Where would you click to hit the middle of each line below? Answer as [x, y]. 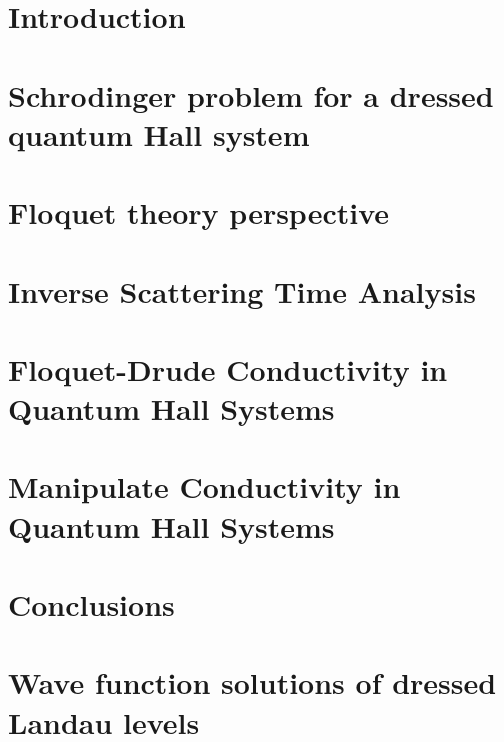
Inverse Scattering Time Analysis [242, 290]
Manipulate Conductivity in [204, 486]
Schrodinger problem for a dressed [251, 94]
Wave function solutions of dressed [252, 682]
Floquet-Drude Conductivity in [228, 368]
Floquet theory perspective [199, 212]
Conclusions [91, 604]
